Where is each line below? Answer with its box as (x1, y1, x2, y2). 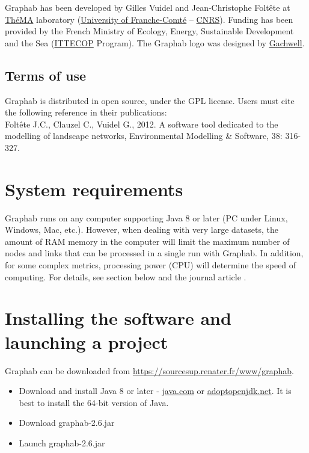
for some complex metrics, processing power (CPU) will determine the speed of (5, 259, 296, 271)
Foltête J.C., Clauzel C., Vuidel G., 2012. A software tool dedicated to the (5, 117, 278, 130)
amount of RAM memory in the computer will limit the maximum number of (5, 235, 290, 247)
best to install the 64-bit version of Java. (19, 396, 169, 408)
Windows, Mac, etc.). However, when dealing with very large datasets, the (5, 223, 278, 236)
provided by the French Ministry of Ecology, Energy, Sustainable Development (5, 25, 294, 37)
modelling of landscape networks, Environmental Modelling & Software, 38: (5, 129, 283, 142)
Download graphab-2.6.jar (19, 416, 115, 429)
